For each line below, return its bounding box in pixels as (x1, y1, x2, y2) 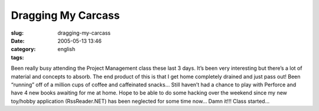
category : (11, 46, 36, 53)
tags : (11, 53, 24, 61)
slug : (11, 29, 24, 36)
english (57, 46, 76, 53)
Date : (11, 37, 25, 44)
